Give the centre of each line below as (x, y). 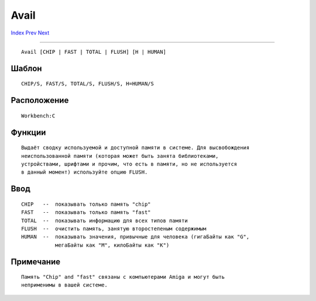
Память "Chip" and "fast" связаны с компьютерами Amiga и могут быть (123, 277)
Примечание (36, 262)
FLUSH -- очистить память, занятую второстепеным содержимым (114, 229)
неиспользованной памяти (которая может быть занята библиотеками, (120, 156)
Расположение (40, 100)
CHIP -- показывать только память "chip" (86, 204)
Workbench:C (38, 116)
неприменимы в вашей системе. (65, 285)
